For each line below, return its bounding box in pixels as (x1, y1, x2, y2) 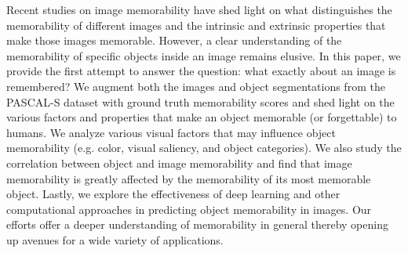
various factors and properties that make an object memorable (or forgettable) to (6, 109, 397, 125)
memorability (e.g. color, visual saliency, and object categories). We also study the (6, 139, 402, 156)
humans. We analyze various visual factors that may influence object (6, 124, 336, 140)
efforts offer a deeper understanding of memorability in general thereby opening (6, 216, 388, 233)
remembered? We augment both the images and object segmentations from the (6, 78, 385, 94)
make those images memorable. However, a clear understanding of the (6, 32, 342, 49)
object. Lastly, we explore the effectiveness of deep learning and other (6, 186, 341, 202)
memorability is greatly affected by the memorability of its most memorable (6, 170, 371, 186)
